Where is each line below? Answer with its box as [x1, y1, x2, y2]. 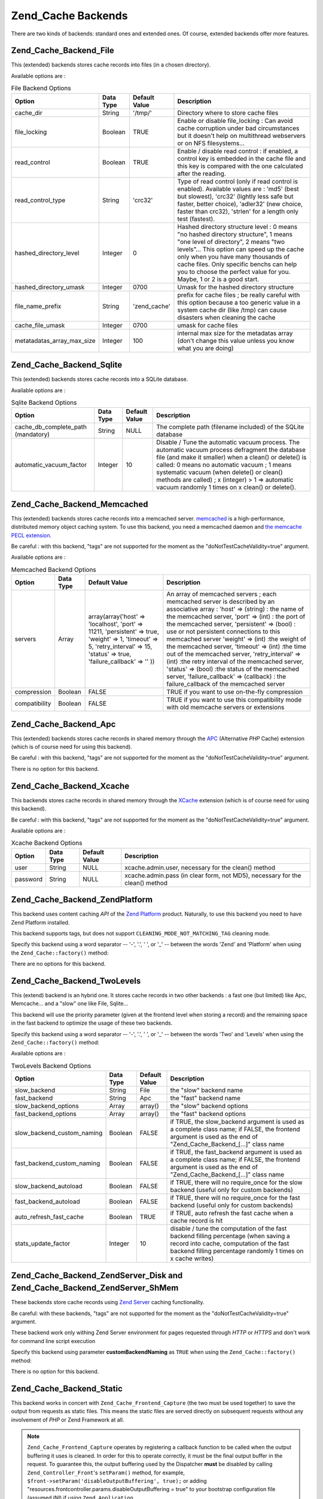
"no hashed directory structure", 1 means [177, 230, 293, 238]
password [14, 875, 43, 883]
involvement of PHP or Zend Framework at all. [11, 1416, 124, 1423]
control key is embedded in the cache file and [177, 154, 306, 162]
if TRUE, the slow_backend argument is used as [170, 1118, 305, 1126]
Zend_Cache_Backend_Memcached [11, 499, 148, 509]
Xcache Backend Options [11, 839, 83, 847]
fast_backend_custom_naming [14, 1159, 100, 1167]
